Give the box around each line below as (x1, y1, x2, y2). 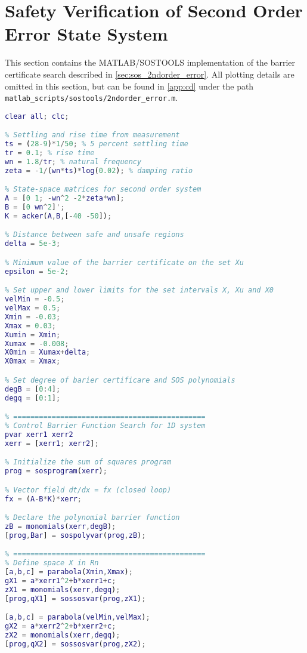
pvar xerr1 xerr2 (5, 430, 73, 439)
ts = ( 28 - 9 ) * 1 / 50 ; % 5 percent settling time (5, 140, 189, 149)
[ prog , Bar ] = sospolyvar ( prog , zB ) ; (5, 531, 146, 540)
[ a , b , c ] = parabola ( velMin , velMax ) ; (5, 613, 150, 622)
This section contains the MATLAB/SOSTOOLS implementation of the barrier (5, 56, 296, 69)
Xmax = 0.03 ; (5, 321, 56, 330)
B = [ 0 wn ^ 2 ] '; (5, 203, 65, 212)
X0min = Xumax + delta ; (5, 348, 91, 357)
